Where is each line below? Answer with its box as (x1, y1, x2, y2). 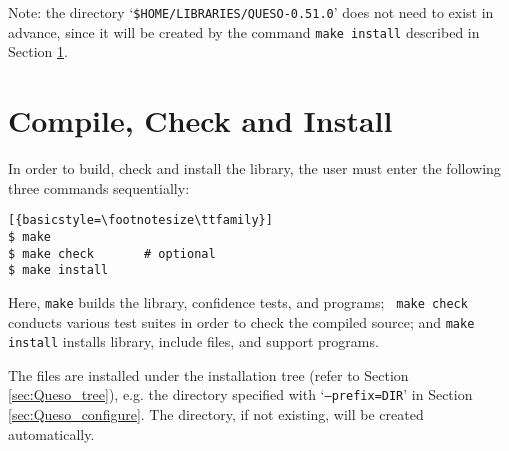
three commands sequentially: (8, 177, 190, 198)
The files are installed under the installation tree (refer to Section (8, 364, 409, 385)
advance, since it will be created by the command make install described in (8, 21, 480, 42)
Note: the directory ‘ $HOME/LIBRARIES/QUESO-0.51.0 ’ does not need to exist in (8, 2, 494, 22)
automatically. (8, 423, 95, 444)
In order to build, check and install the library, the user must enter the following (8, 158, 501, 179)
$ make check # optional (8, 246, 216, 261)
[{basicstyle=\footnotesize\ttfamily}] (8, 213, 273, 228)
